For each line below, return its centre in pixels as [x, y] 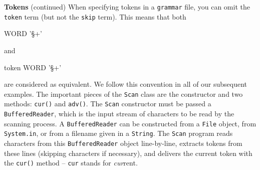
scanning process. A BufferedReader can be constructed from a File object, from [130, 123]
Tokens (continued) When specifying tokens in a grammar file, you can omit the [127, 7]
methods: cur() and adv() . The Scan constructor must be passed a [108, 104]
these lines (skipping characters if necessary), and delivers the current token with [128, 153]
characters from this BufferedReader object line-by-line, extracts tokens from [123, 143]
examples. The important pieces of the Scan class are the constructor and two [123, 94]
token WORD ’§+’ [33, 67]
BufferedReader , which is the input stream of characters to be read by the [119, 113]
